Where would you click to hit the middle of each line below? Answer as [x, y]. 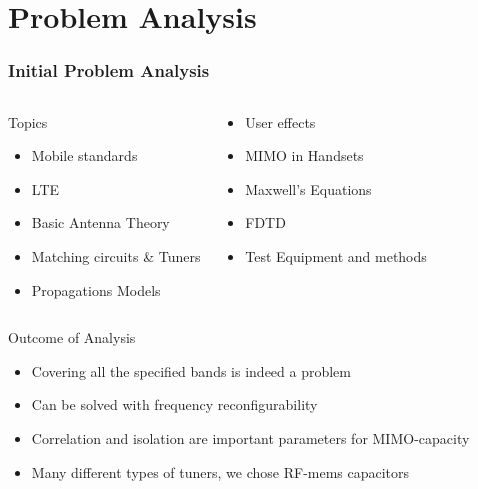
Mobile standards [84, 155]
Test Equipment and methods [336, 255]
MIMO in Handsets [304, 155]
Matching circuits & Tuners [116, 255]
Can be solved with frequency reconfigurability [174, 404]
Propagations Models [96, 289]
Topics [28, 121]
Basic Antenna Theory [100, 222]
